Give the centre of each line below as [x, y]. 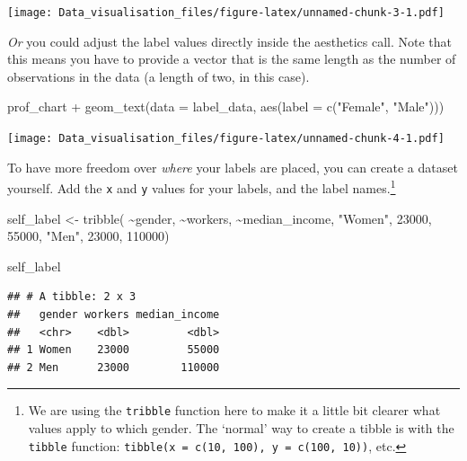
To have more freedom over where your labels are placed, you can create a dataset [233, 167]
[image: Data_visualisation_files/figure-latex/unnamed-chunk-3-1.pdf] [226, 13]
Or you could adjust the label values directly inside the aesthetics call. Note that [230, 41]
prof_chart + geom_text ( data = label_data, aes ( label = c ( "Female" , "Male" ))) [226, 106]
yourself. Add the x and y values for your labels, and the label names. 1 [202, 186]
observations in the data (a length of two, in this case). [159, 76]
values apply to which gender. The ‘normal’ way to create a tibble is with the [241, 428]
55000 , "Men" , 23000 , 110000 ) [88, 236]
